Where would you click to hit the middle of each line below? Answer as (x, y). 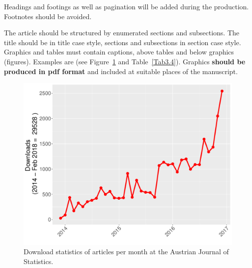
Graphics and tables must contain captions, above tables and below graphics (119, 52)
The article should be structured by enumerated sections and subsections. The (122, 33)
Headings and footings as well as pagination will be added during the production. (126, 6)
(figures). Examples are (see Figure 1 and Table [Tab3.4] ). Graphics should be (125, 61)
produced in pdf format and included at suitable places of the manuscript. (121, 71)
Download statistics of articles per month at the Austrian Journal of (126, 252)
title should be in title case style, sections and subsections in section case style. (123, 42)
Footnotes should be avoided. (48, 16)
